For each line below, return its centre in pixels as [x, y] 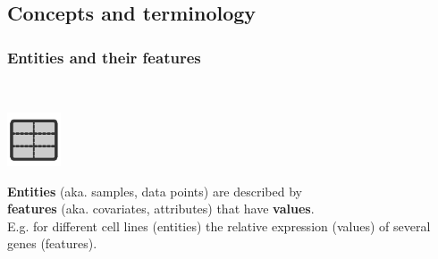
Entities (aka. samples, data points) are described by [155, 191]
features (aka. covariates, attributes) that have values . [161, 209]
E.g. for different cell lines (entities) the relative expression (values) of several [219, 226]
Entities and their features [104, 57]
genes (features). [52, 243]
